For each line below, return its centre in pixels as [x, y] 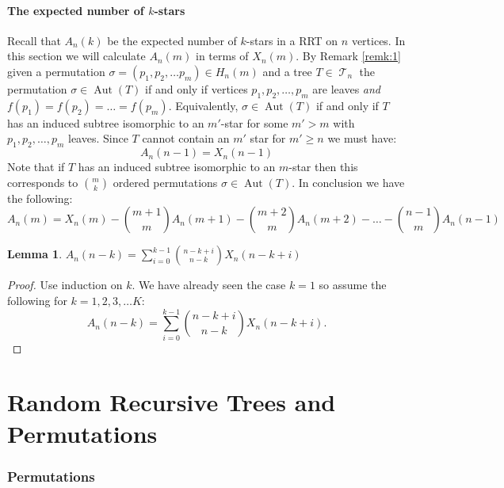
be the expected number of [172, 40]
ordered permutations [165, 182]
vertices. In [378, 40]
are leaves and [347, 88]
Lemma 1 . [35, 254]
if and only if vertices [197, 88]
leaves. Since [98, 138]
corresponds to [43, 182]
